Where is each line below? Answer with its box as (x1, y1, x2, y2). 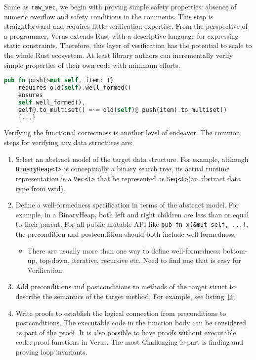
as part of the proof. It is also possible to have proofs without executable (15, 327, 236, 337)
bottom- (223, 245, 248, 256)
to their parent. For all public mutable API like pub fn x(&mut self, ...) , (15, 219, 249, 229)
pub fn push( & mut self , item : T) (4, 77, 114, 84)
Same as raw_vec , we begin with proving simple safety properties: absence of (4, 1, 237, 11)
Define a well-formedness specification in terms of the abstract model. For (15, 200, 239, 210)
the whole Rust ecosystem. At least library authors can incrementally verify (4, 50, 233, 60)
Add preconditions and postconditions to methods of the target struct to (15, 281, 236, 292)
